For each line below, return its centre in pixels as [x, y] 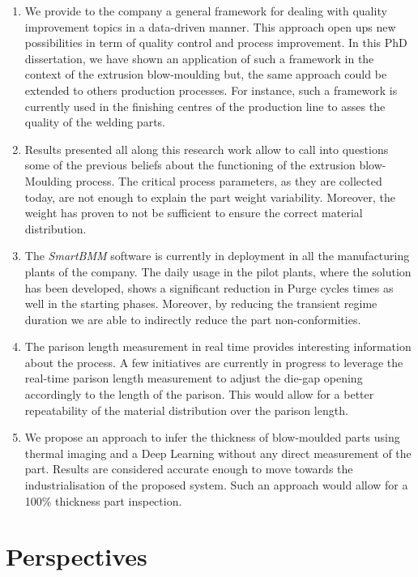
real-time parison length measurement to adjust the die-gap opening [194, 378]
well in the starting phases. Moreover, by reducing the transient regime [201, 303]
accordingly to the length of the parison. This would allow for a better [199, 394]
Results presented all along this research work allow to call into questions [207, 149]
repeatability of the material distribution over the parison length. [186, 410]
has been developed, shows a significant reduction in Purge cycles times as [209, 287]
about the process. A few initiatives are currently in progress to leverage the [214, 362]
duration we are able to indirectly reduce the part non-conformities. [193, 319]
